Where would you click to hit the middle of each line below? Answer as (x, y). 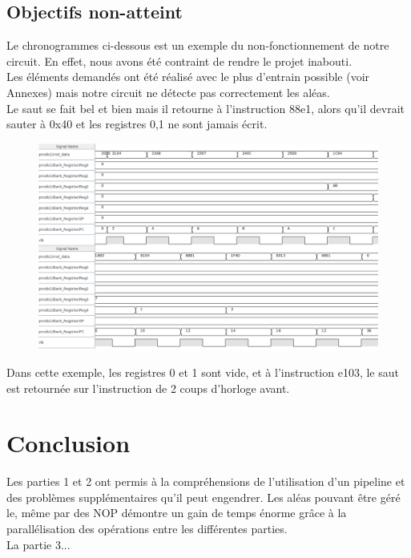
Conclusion (68, 443)
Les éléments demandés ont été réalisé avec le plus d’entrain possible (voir (188, 77)
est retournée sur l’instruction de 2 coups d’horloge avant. (148, 388)
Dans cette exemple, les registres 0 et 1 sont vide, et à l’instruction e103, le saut (203, 372)
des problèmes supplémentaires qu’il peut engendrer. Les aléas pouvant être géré (203, 497)
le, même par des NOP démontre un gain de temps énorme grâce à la (177, 513)
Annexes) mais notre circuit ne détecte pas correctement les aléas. (168, 92)
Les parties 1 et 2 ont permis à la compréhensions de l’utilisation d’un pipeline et (206, 481)
